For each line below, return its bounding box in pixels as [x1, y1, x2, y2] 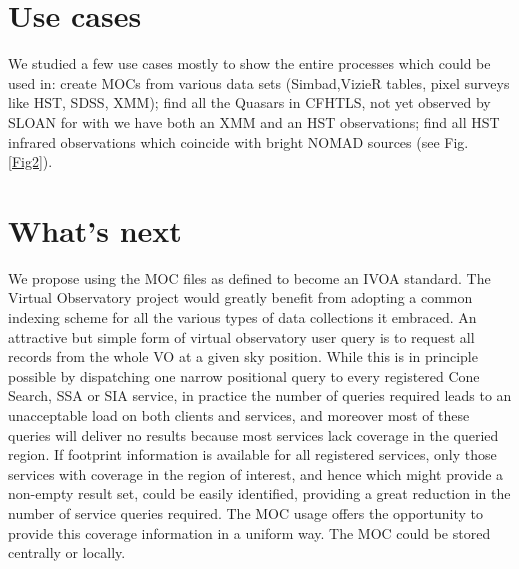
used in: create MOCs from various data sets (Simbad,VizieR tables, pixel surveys [8, 72, 510, 93]
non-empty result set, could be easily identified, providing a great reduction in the [8, 483, 511, 504]
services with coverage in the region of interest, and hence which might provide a [8, 463, 504, 484]
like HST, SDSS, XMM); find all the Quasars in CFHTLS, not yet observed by [8, 92, 491, 113]
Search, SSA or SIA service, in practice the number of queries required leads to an [8, 385, 512, 406]
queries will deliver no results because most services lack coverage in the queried [8, 424, 499, 445]
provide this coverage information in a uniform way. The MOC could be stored [8, 522, 491, 543]
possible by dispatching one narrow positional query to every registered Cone [8, 365, 480, 386]
